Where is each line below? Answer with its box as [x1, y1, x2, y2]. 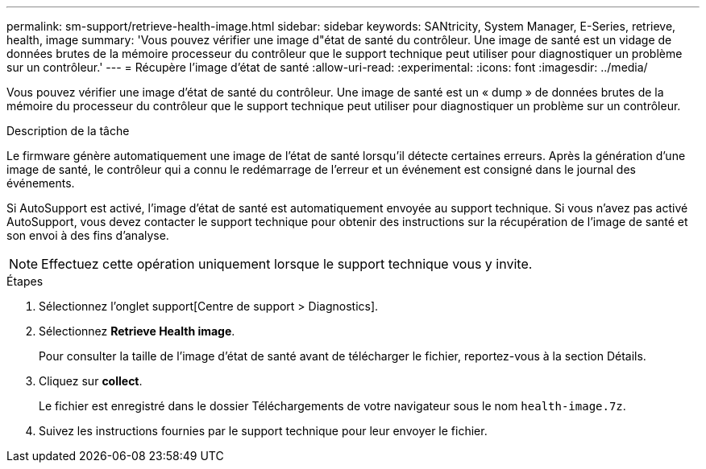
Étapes [6, 274, 44, 288]
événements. [6, 176, 75, 190]
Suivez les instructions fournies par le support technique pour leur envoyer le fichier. [39, 424, 488, 438]
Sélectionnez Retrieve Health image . [39, 324, 235, 338]
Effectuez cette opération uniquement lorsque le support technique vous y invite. [41, 256, 533, 272]
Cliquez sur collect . [39, 374, 143, 388]
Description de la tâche [6, 124, 130, 138]
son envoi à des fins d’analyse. [6, 228, 169, 242]
